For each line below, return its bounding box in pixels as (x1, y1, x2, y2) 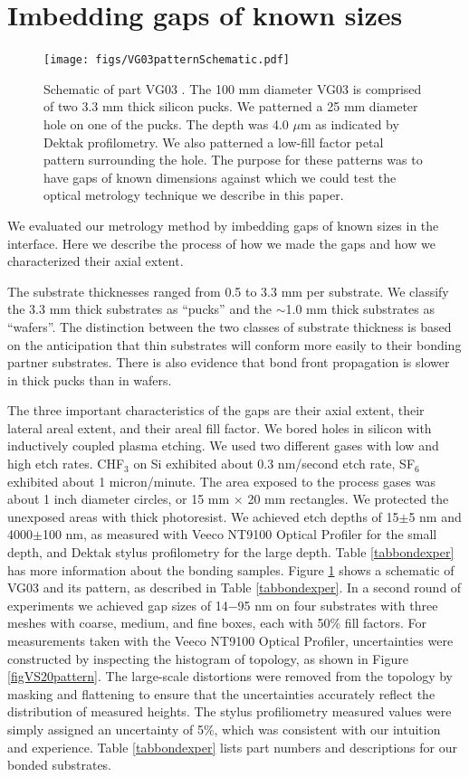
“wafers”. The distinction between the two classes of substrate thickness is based (7, 317, 452, 336)
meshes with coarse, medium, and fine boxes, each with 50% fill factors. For (7, 613, 427, 632)
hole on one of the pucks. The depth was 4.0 (43, 114, 289, 133)
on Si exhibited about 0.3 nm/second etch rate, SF (133, 454, 416, 473)
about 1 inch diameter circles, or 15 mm (7, 489, 230, 508)
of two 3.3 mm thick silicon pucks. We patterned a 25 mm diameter (43, 97, 418, 116)
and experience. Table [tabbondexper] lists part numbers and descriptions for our (7, 737, 457, 756)
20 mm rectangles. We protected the (247, 489, 449, 508)
